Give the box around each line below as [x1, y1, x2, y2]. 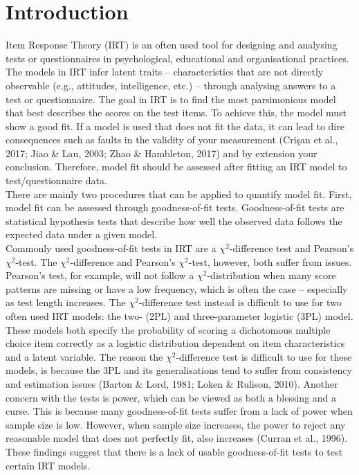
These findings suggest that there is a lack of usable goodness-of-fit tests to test [6, 444, 342, 458]
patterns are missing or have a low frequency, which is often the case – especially [6, 281, 348, 296]
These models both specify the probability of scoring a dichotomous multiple [6, 322, 331, 337]
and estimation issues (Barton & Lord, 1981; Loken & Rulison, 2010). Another [6, 376, 338, 391]
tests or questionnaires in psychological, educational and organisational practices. [6, 51, 349, 65]
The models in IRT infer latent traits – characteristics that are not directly [6, 64, 324, 79]
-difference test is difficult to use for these [176, 349, 352, 364]
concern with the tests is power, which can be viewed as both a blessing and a [6, 390, 337, 404]
